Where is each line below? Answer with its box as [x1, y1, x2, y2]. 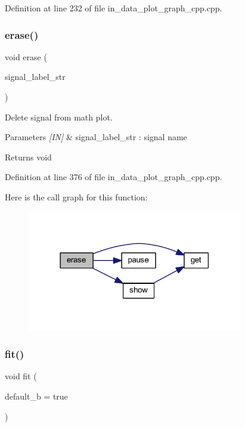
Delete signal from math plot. [5, 110, 113, 123]
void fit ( [5, 370, 37, 382]
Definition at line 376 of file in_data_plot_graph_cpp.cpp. [5, 171, 222, 183]
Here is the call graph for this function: [5, 190, 148, 203]
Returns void [5, 150, 52, 163]
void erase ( [5, 50, 47, 63]
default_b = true [5, 389, 68, 402]
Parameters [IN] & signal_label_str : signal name [5, 131, 187, 143]
